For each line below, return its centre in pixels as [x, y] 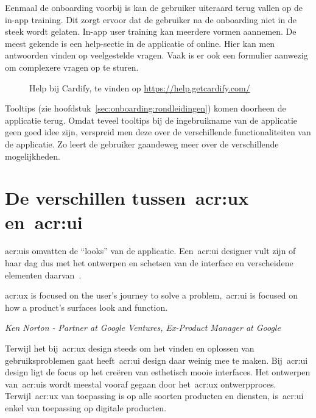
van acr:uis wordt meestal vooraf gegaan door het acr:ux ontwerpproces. [141, 384]
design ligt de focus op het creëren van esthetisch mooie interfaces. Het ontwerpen [158, 372]
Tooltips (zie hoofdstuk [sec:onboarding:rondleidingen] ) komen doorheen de [146, 108]
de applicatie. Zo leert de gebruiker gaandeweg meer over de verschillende [142, 143]
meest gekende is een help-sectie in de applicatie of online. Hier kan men [140, 43]
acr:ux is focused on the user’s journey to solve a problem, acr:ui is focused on [152, 295]
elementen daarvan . [43, 275]
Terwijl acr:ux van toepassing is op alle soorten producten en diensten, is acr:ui [154, 396]
